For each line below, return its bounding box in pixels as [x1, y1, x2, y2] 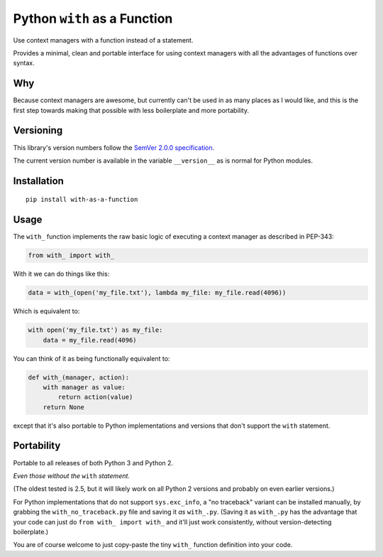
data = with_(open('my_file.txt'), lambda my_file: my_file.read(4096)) [28, 288, 287, 297]
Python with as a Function [13, 11, 173, 26]
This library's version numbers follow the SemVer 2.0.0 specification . [13, 143, 215, 152]
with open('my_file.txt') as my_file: [28, 326, 163, 334]
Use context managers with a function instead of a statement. [13, 36, 194, 44]
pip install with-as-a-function [26, 195, 138, 204]
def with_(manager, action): [28, 373, 130, 382]
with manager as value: [43, 383, 126, 391]
